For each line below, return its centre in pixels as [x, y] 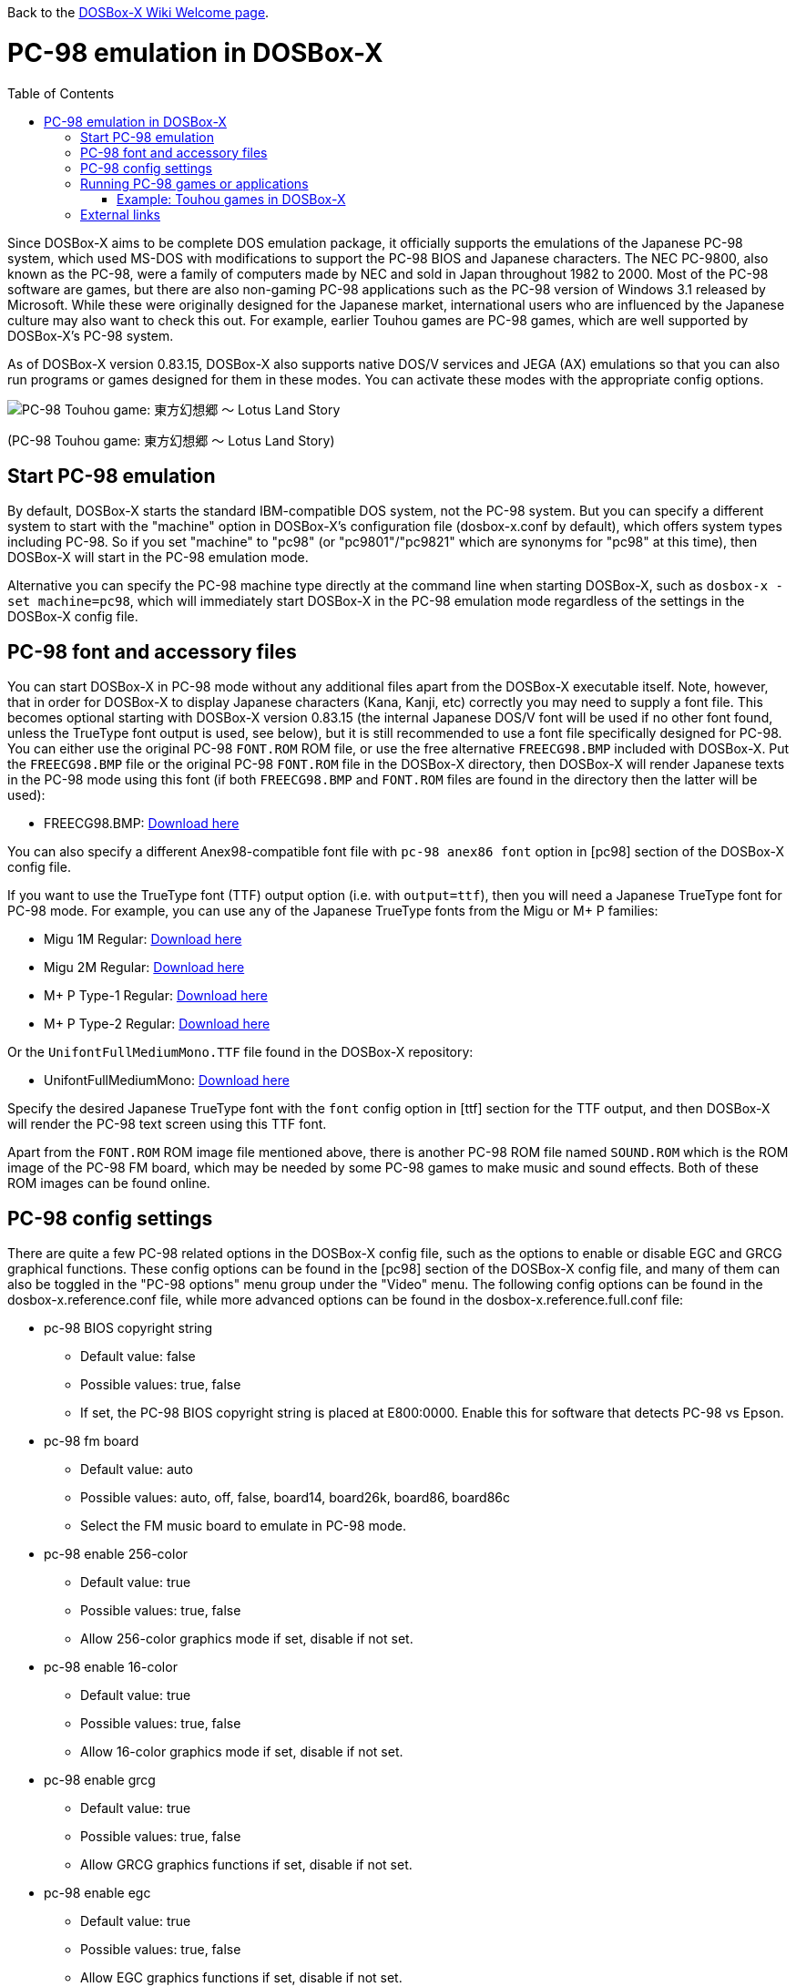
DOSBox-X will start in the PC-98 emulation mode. [158, 558]
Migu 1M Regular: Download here [143, 939]
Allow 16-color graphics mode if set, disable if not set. [242, 1752]
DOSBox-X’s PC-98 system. [91, 335]
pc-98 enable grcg [100, 1780]
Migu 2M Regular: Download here [144, 968]
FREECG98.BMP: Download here [142, 824]
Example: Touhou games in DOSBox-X [231, 199]
